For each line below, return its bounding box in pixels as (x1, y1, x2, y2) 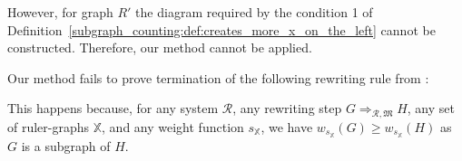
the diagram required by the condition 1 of (135, 3, 373, 21)
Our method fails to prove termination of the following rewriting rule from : (7, 68, 429, 87)
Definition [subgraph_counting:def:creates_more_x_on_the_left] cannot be (7, 20, 436, 39)
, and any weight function (102, 117, 244, 136)
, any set (407, 99, 455, 118)
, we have (260, 117, 313, 136)
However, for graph (7, 3, 113, 21)
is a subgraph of (21, 136, 111, 155)
